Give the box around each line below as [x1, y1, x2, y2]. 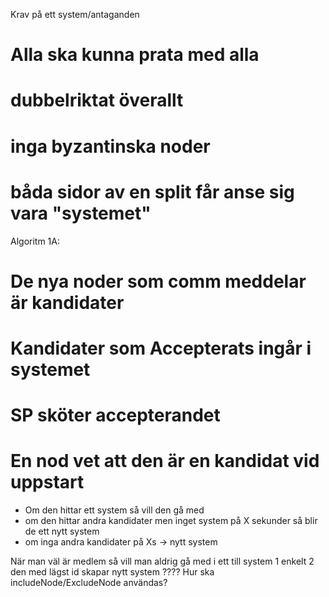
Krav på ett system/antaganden [10, 9, 140, 20]
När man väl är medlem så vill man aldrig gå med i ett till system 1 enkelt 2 [10, 555, 315, 567]
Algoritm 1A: [10, 235, 60, 247]
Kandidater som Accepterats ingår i [10, 337, 312, 359]
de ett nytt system [24, 525, 100, 537]
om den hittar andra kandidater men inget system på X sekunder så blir [24, 515, 318, 526]
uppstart [10, 471, 85, 494]
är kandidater [10, 291, 125, 314]
